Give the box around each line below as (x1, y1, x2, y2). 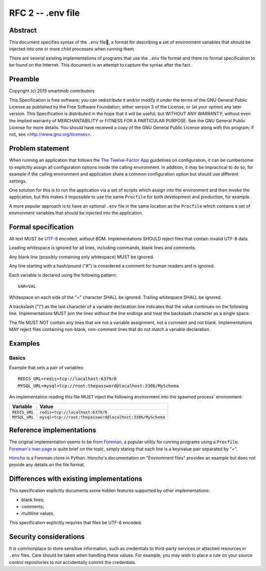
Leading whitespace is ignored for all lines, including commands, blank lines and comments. (9, 245, 197, 251)
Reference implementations (9, 426, 97, 434)
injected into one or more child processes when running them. (9, 46, 135, 52)
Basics (9, 354, 26, 361)
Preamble (9, 75, 39, 83)
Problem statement (9, 144, 69, 153)
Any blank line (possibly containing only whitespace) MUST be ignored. (9, 254, 155, 260)
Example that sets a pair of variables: (9, 365, 85, 371)
